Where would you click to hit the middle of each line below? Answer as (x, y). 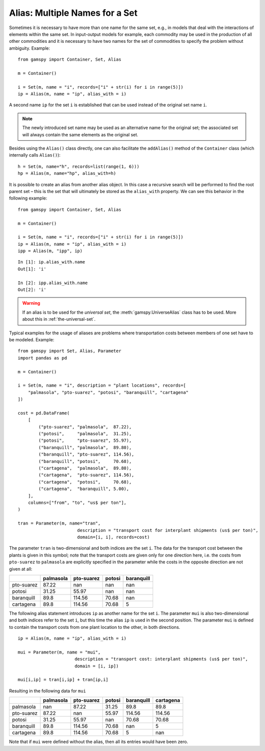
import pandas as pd (42, 358)
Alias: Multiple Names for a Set (73, 13)
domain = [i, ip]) (96, 666)
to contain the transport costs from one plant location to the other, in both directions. (95, 627)
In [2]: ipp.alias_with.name (53, 283)
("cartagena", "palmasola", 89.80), (85, 468)
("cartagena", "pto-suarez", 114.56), (86, 475)
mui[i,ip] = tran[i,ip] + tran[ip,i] (63, 680)
